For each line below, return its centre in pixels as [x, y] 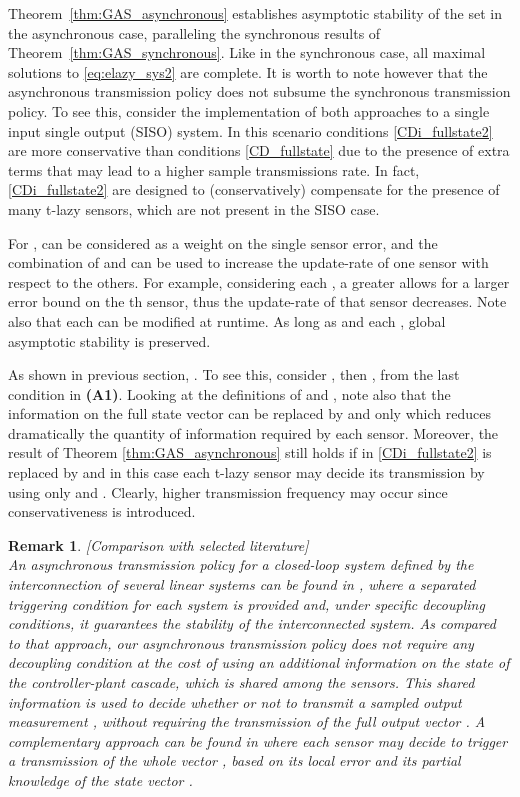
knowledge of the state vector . [100, 779]
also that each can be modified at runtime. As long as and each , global [227, 320]
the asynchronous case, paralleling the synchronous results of [194, 32]
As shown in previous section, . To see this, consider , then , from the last [234, 374]
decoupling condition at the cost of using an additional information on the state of [259, 662]
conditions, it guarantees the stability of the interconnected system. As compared [252, 623]
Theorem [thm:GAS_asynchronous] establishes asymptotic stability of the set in [255, 13]
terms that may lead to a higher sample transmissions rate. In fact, [214, 169]
